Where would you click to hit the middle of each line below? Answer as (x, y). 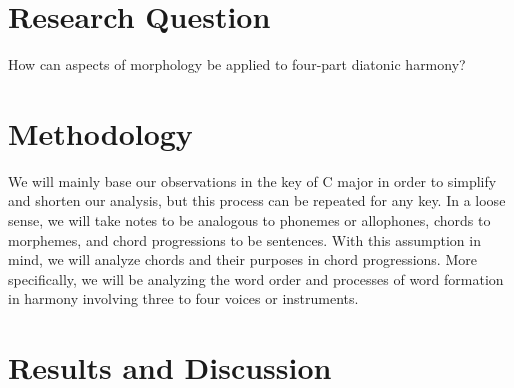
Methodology (100, 132)
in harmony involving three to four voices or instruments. (183, 298)
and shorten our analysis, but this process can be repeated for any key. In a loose (257, 200)
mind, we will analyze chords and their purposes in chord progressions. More (242, 259)
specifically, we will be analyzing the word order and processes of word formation (256, 278)
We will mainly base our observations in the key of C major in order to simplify (252, 180)
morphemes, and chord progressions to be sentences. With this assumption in (244, 239)
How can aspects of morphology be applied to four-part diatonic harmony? (237, 64)
